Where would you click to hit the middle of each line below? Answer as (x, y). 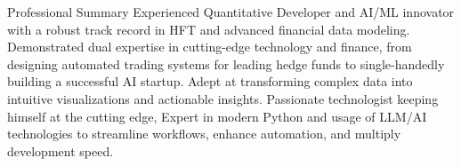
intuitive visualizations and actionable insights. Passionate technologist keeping (223, 98)
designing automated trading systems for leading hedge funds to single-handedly (226, 63)
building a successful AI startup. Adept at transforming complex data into (210, 81)
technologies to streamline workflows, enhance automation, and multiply (204, 134)
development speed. (61, 150)
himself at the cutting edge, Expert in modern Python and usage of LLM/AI (217, 116)
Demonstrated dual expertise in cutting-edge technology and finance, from (210, 47)
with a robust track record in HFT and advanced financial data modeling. (209, 29)
